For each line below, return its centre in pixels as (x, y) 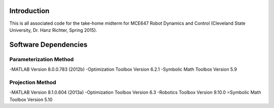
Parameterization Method (42, 59)
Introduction (29, 11)
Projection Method (33, 82)
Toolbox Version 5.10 (31, 99)
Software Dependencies (48, 45)
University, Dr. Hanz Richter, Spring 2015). (53, 30)
